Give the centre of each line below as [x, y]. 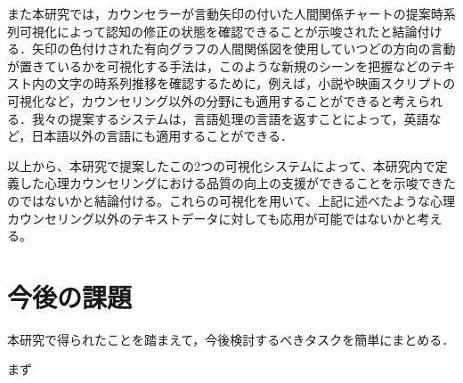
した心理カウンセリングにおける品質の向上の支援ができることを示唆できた [237, 183]
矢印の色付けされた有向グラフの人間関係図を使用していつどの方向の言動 [244, 49]
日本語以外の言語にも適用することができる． [162, 136]
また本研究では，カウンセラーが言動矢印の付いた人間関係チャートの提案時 [225, 13]
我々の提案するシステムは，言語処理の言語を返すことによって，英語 [230, 118]
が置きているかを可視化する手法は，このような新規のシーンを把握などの [219, 65]
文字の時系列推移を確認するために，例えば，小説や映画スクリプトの [256, 83]
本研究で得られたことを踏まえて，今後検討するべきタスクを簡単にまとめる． [231, 339]
